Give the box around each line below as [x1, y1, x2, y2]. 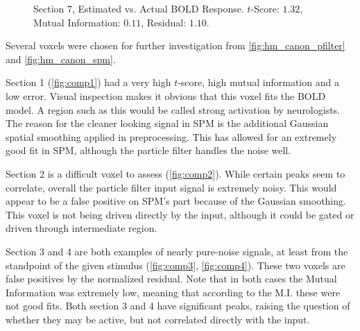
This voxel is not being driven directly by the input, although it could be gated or [6, 207, 354, 221]
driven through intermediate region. [6, 221, 157, 235]
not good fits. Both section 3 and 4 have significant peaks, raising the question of [6, 298, 350, 313]
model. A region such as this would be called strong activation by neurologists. [6, 102, 341, 117]
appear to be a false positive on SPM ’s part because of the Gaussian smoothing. [6, 194, 346, 208]
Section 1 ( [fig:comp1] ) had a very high [6, 75, 171, 90]
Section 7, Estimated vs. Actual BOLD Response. [33, 1, 244, 15]
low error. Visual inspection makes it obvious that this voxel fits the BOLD [6, 88, 326, 103]
